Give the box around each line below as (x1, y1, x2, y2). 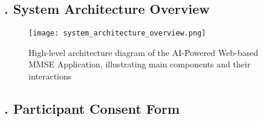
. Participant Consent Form (4, 99, 180, 118)
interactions (28, 70, 72, 82)
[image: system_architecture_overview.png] (28, 29, 206, 38)
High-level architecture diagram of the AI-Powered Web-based (28, 46, 258, 58)
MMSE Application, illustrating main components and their (28, 58, 251, 70)
